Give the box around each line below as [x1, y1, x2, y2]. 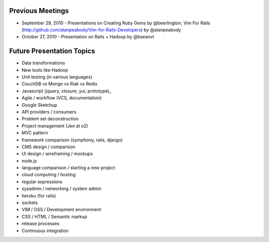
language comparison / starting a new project [21, 165, 116, 171]
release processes [21, 221, 60, 227]
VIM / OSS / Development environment [21, 207, 102, 213]
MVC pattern [21, 130, 48, 136]
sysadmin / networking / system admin [21, 186, 102, 192]
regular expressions [21, 179, 63, 185]
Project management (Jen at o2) [21, 123, 88, 129]
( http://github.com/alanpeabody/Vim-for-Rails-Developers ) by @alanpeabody [21, 26, 181, 32]
